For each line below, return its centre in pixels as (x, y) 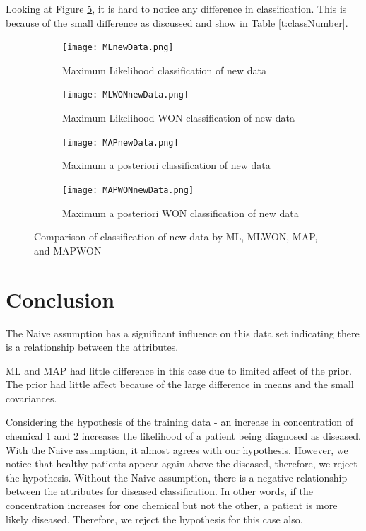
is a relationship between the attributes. (92, 347)
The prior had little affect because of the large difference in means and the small (180, 384)
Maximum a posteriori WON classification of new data (181, 212)
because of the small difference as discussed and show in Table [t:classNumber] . (177, 22)
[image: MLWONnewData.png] (125, 95)
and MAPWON (68, 250)
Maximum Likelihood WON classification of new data (178, 118)
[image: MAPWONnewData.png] (128, 190)
